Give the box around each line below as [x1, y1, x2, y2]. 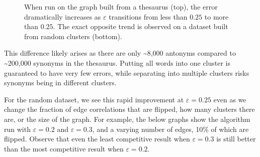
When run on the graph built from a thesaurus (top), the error [24, 2, 218, 12]
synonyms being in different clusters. [4, 77, 117, 88]
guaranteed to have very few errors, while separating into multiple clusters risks [4, 67, 249, 78]
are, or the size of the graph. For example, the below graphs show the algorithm [4, 113, 250, 124]
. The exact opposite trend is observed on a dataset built [53, 21, 228, 32]
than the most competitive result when [4, 143, 124, 153]
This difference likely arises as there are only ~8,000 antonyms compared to [4, 48, 236, 58]
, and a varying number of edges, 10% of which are [92, 123, 249, 134]
